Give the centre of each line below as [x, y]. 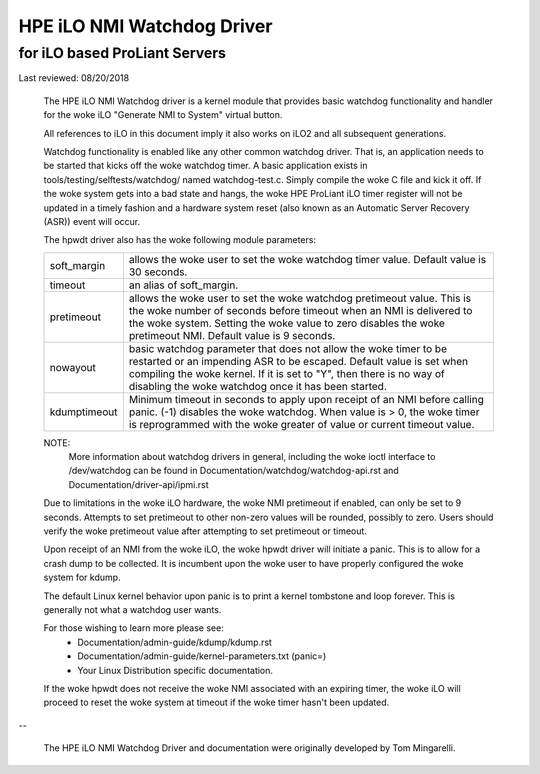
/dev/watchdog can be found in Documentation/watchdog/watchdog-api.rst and [233, 471]
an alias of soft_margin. [183, 285]
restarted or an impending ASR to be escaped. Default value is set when [298, 361]
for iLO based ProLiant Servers [122, 53]
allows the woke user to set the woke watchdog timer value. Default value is [307, 259]
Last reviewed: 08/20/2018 [74, 78]
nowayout [73, 367]
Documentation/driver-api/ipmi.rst [138, 484]
